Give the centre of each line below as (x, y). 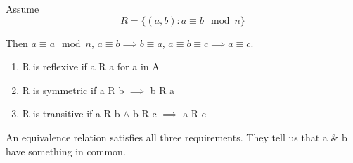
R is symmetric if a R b (73, 90)
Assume (23, 8)
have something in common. (66, 151)
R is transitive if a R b (71, 113)
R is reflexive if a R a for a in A (91, 66)
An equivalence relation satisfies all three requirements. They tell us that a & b (176, 137)
